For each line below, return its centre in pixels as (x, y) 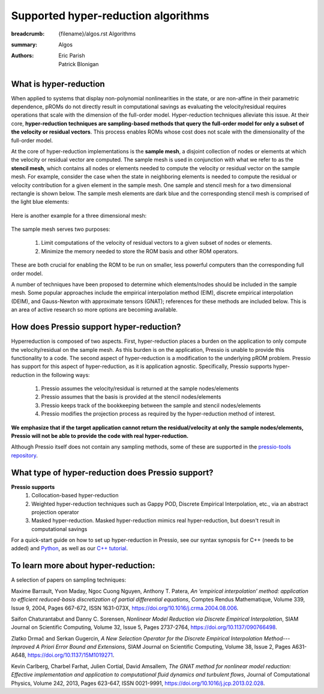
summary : (24, 45)
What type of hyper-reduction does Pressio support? (112, 472)
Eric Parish (72, 56)
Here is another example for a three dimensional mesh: (79, 215)
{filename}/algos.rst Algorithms (97, 34)
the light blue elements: (40, 202)
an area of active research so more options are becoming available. (94, 310)
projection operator (55, 512)
